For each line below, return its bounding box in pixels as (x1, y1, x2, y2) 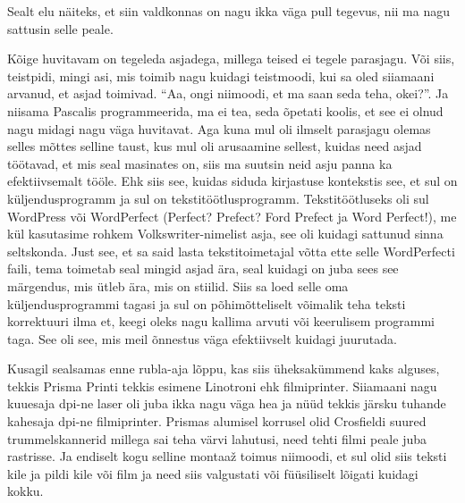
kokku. (7, 482, 44, 500)
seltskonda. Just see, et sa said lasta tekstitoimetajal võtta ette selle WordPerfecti (7, 241, 455, 260)
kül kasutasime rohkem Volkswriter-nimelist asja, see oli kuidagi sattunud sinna (7, 224, 444, 243)
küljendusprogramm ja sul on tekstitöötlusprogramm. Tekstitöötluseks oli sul (7, 189, 429, 207)
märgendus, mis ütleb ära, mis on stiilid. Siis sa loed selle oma (7, 276, 349, 295)
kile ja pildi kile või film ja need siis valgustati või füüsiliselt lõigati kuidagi (7, 464, 418, 482)
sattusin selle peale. (7, 19, 114, 38)
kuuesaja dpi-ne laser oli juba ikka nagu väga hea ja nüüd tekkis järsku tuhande (7, 394, 446, 413)
